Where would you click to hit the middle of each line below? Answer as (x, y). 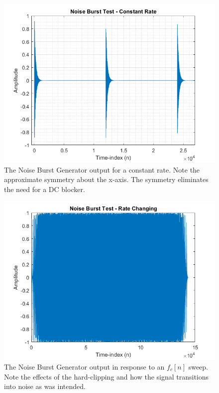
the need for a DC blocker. (45, 189)
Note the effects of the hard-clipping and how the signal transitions (107, 376)
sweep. (198, 366)
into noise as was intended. (45, 386)
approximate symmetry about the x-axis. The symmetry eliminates (106, 179)
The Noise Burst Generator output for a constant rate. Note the (102, 169)
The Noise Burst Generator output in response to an (84, 366)
